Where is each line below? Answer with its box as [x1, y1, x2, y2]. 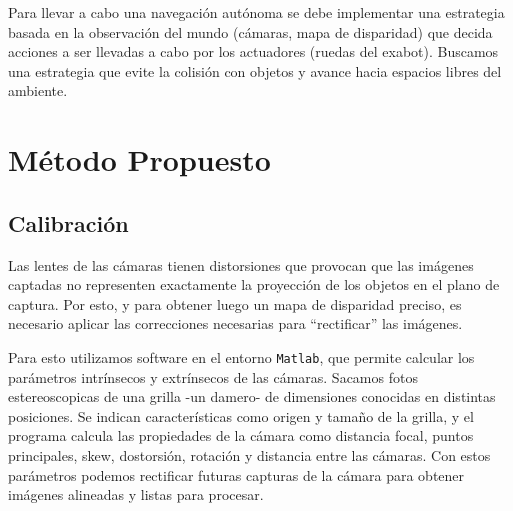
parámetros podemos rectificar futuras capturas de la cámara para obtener [8, 464, 465, 485]
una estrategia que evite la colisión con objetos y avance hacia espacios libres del [8, 60, 502, 81]
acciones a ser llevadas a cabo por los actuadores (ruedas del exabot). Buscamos [8, 41, 499, 62]
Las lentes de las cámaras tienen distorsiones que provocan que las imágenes [8, 254, 474, 275]
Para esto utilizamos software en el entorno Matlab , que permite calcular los [8, 346, 475, 367]
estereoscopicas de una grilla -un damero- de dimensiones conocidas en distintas [8, 386, 496, 407]
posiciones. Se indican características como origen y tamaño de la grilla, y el [8, 405, 474, 426]
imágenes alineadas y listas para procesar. [8, 484, 264, 505]
